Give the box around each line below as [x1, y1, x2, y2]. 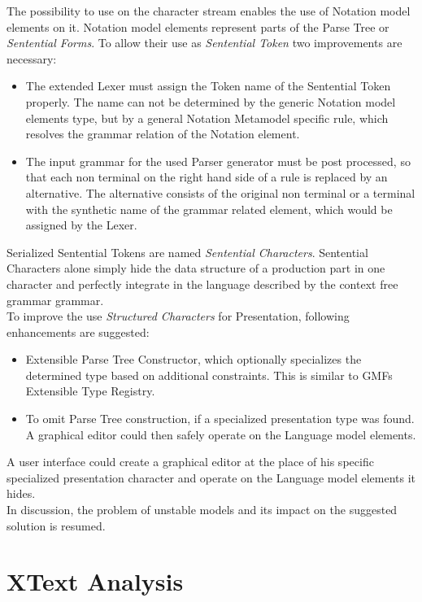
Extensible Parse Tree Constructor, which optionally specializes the [25, 351, 362, 368]
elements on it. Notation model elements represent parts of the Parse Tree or [7, 18, 389, 35]
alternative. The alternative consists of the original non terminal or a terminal [25, 184, 415, 201]
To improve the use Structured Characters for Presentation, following [7, 308, 350, 325]
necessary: [7, 50, 57, 67]
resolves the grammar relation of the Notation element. [25, 125, 300, 142]
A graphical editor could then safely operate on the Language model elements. [25, 425, 416, 443]
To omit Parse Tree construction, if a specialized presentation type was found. [25, 410, 415, 427]
